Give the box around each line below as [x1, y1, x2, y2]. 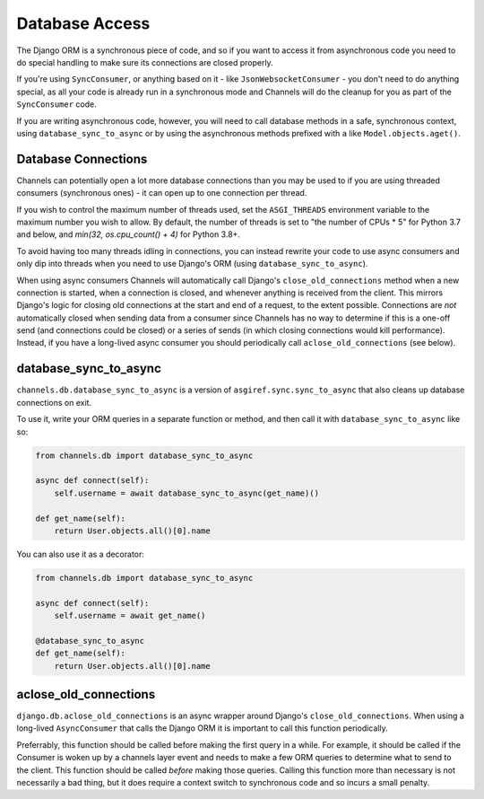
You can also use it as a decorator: [16, 549, 145, 559]
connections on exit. [16, 397, 92, 408]
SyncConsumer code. [16, 99, 98, 110]
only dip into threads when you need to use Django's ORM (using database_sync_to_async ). [16, 259, 368, 269]
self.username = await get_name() [54, 610, 206, 621]
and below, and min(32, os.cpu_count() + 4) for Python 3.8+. [16, 229, 241, 240]
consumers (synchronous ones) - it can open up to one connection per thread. [16, 188, 307, 198]
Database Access [16, 13, 151, 33]
